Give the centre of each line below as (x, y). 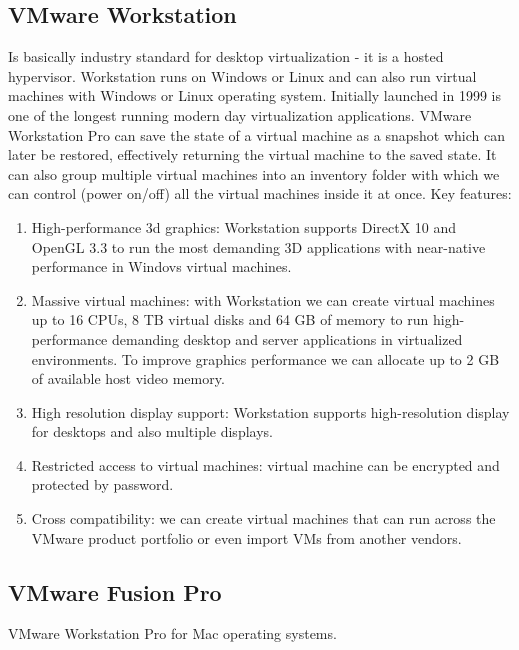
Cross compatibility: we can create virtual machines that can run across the (263, 518)
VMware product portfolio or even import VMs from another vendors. (246, 537)
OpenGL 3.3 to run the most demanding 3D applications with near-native (258, 246)
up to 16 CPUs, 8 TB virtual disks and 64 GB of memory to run (230, 319)
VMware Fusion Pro (115, 591)
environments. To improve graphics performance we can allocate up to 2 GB (265, 358)
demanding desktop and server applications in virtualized (287, 338)
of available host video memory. (128, 378)
